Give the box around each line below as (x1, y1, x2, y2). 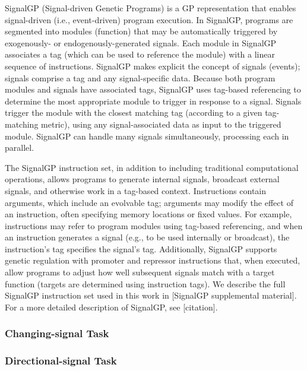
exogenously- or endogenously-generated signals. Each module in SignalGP (5, 36, 277, 49)
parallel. (5, 141, 34, 154)
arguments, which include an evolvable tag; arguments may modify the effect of (5, 196, 293, 208)
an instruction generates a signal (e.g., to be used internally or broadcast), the (5, 231, 290, 243)
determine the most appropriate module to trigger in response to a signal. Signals (5, 94, 302, 107)
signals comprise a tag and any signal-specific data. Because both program (5, 71, 276, 84)
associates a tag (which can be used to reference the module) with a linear (5, 48, 275, 61)
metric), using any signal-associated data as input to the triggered (41, 118, 281, 130)
